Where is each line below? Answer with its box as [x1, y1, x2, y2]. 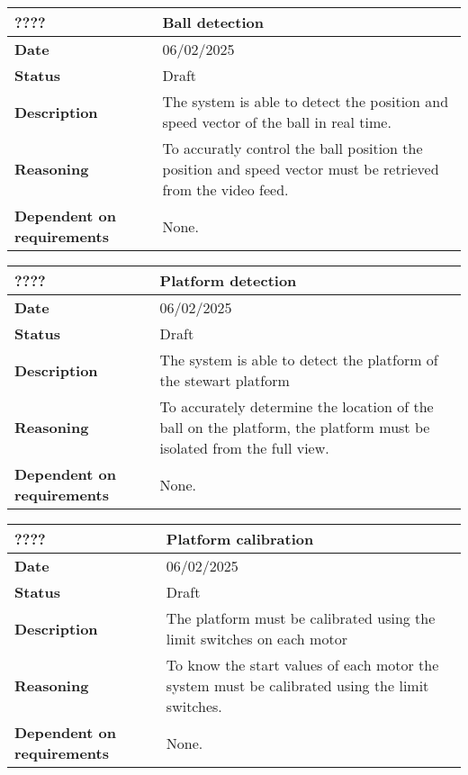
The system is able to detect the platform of [159, 349, 438, 370]
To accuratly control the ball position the [162, 138, 423, 158]
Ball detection [162, 12, 264, 32]
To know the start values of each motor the [166, 654, 439, 675]
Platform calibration [166, 528, 314, 549]
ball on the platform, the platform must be [159, 417, 430, 437]
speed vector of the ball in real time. [162, 112, 391, 132]
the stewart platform [159, 370, 290, 391]
